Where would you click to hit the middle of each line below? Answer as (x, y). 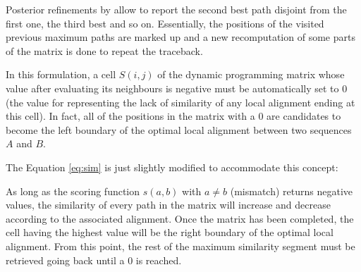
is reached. (159, 260)
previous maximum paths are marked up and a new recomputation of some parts (180, 37)
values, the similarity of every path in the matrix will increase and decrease (168, 205)
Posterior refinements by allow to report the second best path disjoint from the (176, 9)
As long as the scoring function (73, 191)
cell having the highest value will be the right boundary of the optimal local (170, 232)
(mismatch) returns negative (292, 191)
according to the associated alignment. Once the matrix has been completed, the (180, 218)
